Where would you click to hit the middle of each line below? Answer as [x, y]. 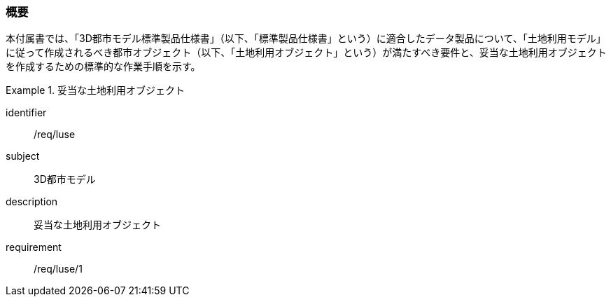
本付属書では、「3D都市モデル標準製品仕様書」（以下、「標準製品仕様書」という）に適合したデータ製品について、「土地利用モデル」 [306, 39]
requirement [34, 247]
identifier [26, 113]
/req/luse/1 [58, 269]
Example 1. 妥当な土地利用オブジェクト [95, 90]
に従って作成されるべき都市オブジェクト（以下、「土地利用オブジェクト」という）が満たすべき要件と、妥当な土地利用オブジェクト [306, 53]
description [32, 202]
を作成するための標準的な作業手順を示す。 [103, 67]
